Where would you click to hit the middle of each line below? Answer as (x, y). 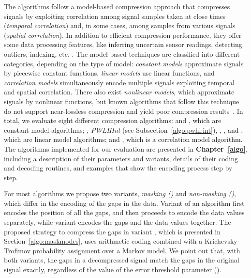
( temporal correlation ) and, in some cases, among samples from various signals (120, 25)
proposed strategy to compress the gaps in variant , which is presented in (112, 231)
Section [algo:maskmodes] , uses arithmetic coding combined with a (103, 241)
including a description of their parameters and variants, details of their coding (121, 158)
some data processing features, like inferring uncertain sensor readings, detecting (123, 44)
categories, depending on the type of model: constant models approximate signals (124, 63)
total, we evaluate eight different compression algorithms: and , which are (113, 120)
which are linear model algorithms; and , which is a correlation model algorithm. (123, 139)
